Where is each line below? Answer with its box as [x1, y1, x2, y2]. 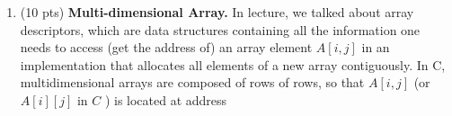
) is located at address [104, 90, 227, 109]
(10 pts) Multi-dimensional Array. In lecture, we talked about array [20, 3, 414, 21]
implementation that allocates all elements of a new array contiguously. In [20, 55, 429, 74]
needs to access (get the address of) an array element [20, 38, 313, 57]
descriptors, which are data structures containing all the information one [20, 20, 421, 39]
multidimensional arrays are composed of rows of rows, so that [20, 73, 365, 92]
